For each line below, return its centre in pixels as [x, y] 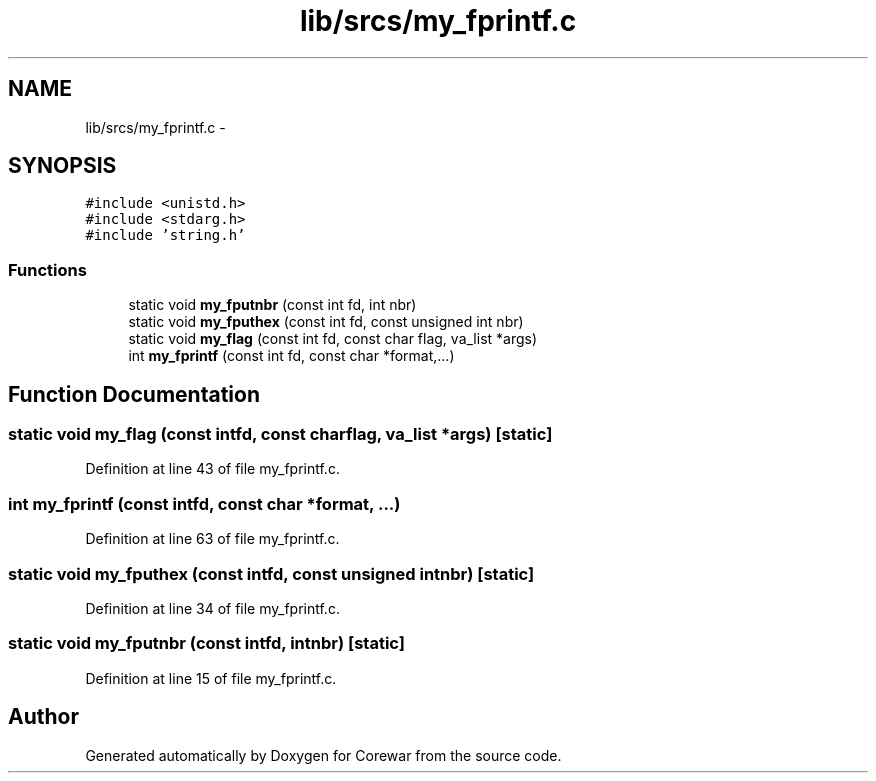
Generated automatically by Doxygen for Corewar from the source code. [323, 755]
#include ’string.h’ [165, 235]
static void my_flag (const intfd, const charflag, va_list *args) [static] [280, 434]
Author [43, 717]
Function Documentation [134, 394]
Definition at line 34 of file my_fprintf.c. [212, 608]
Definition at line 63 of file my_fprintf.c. [212, 539]
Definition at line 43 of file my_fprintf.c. [212, 469]
